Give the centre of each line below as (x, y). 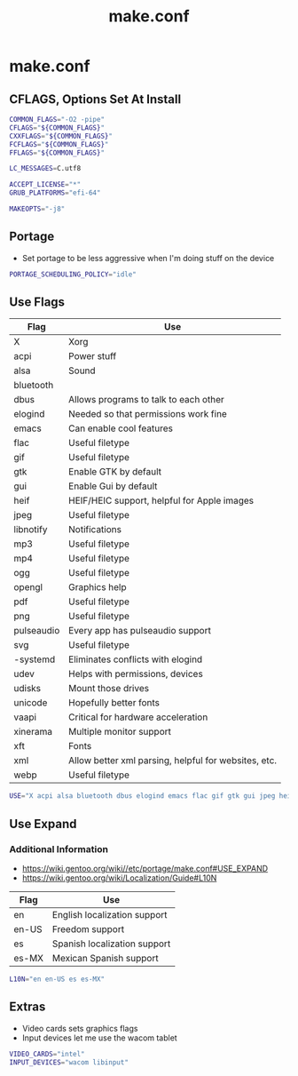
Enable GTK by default (115, 472)
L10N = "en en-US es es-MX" (57, 979)
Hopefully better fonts (114, 703)
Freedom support (88, 929)
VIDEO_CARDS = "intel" (47, 1054)
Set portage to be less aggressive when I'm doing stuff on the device (148, 258)
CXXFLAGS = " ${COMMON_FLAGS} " (61, 136)
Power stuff (92, 356)
